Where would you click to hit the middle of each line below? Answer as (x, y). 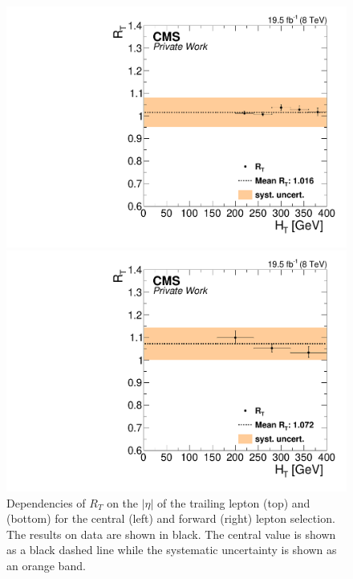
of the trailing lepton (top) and (234, 502)
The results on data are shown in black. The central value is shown (171, 534)
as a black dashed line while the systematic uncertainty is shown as (172, 550)
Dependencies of (46, 502)
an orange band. (46, 565)
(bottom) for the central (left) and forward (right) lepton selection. (171, 518)
